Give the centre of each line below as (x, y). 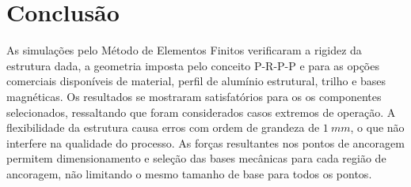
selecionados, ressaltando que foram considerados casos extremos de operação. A (201, 112)
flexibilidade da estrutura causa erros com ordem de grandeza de (163, 127)
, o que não (377, 127)
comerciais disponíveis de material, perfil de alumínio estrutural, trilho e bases (196, 81)
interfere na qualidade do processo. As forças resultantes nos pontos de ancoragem (205, 142)
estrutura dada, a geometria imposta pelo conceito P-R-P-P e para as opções (193, 65)
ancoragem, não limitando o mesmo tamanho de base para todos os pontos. (189, 173)
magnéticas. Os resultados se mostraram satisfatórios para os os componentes (194, 96)
